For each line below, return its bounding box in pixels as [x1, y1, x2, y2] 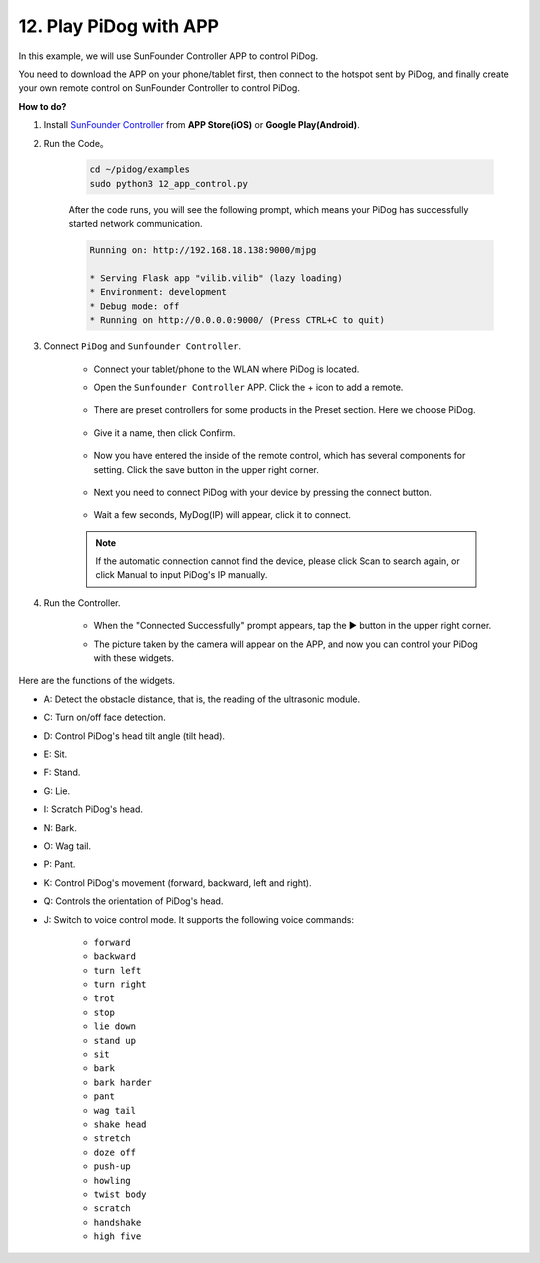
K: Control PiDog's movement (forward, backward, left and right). [43, 876, 312, 889]
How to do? [18, 100, 67, 112]
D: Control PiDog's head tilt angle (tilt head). [43, 730, 225, 742]
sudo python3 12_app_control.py [89, 178, 249, 189]
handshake [93, 1216, 142, 1228]
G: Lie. [43, 785, 70, 797]
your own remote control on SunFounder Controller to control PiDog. [18, 82, 300, 94]
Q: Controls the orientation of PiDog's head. [43, 895, 224, 907]
